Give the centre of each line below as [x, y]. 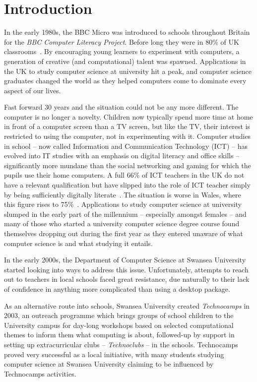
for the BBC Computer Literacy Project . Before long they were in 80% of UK [122, 41]
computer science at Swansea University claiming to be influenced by [109, 364]
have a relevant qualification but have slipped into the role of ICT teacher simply [127, 185]
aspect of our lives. [32, 90]
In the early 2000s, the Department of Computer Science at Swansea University [125, 260]
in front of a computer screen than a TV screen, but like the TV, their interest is [127, 126]
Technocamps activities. [40, 373]
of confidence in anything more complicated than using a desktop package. [117, 288]
